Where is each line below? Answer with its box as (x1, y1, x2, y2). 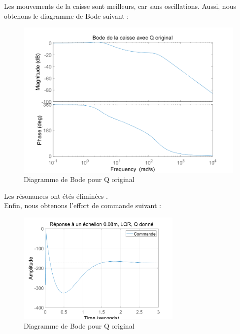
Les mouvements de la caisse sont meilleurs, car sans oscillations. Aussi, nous (4, 1, 236, 11)
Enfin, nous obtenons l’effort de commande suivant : (4, 200, 161, 211)
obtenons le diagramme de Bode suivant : (4, 10, 129, 21)
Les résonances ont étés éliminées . (4, 190, 108, 201)
